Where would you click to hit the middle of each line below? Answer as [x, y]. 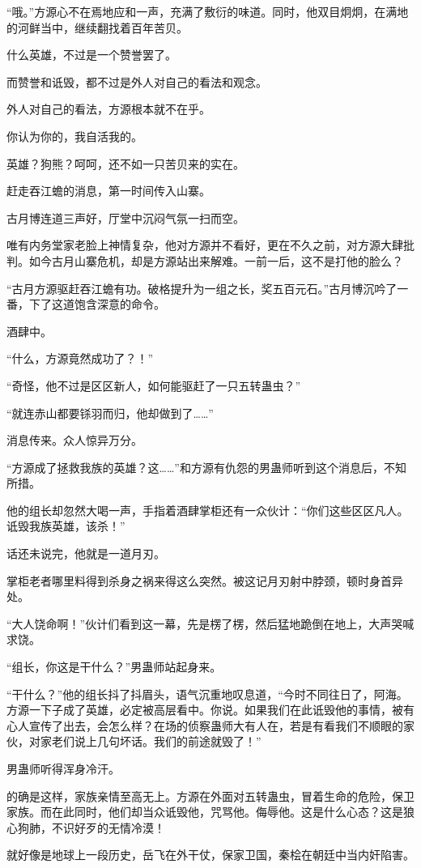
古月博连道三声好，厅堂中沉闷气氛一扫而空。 [125, 217]
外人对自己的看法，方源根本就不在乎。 [108, 109]
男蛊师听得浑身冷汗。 [63, 768]
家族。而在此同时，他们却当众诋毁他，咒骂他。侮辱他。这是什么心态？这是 [205, 812]
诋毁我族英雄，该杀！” [66, 526]
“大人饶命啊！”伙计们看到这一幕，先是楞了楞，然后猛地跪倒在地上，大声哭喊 [210, 623]
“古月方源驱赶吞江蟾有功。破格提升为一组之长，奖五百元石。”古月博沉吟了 [202, 288]
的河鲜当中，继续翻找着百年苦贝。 [97, 27]
